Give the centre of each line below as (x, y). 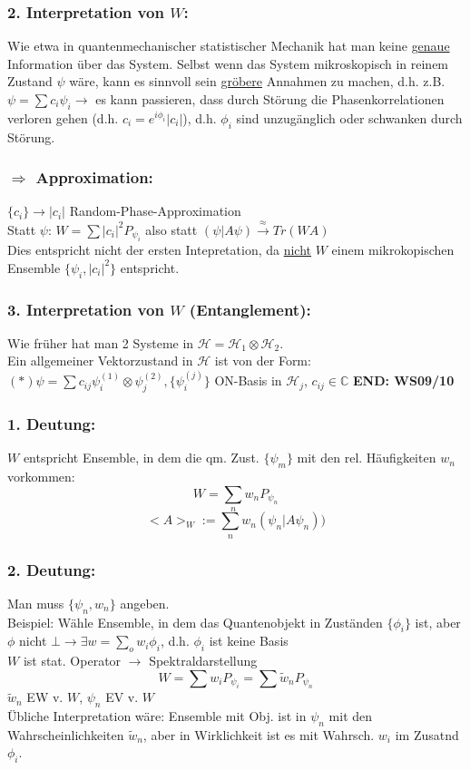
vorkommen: (41, 477)
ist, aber (438, 622)
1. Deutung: (52, 424)
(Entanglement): (250, 309)
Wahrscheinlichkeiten (66, 734)
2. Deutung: (52, 569)
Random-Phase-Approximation (155, 211)
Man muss (36, 603)
